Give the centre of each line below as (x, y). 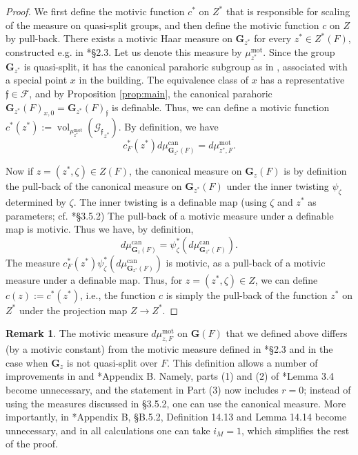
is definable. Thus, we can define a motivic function (221, 107)
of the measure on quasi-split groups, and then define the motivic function (162, 25)
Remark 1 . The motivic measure (77, 333)
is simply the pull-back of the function (247, 294)
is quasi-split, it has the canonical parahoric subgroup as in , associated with (186, 66)
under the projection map (73, 310)
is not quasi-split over (112, 362)
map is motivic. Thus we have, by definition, (100, 229)
